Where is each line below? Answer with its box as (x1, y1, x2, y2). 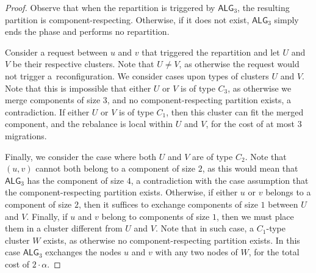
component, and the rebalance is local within (5, 117, 173, 130)
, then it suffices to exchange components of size (79, 197, 258, 210)
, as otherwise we (228, 81, 292, 94)
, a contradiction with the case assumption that (131, 173, 309, 186)
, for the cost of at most (206, 117, 295, 130)
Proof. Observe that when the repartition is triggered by (5, 1, 215, 13)
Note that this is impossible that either (5, 81, 151, 94)
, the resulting (237, 1, 290, 13)
